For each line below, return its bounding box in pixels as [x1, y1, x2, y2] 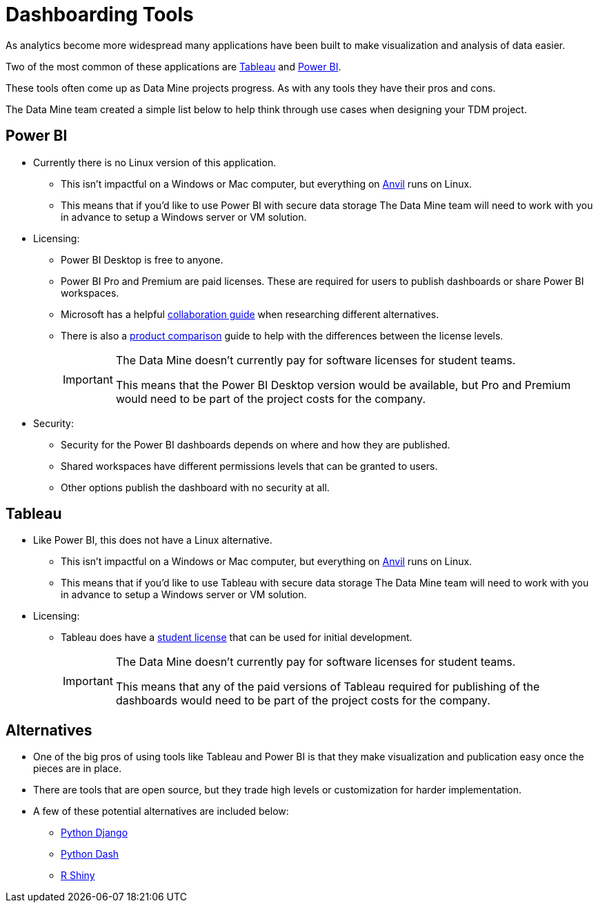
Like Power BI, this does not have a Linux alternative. [33, 534, 272, 546]
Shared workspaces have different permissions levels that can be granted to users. [61, 460, 438, 472]
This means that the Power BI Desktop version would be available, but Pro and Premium [115, 377, 571, 392]
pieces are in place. [33, 762, 122, 775]
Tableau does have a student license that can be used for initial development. [61, 631, 412, 644]
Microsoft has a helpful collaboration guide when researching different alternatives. [61, 308, 439, 320]
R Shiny [61, 869, 95, 882]
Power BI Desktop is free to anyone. [61, 253, 223, 266]
